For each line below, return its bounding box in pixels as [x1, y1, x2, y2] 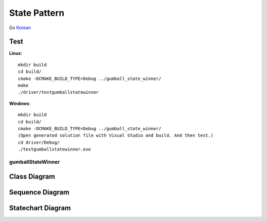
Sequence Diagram [9, 188, 69, 196]
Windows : [9, 100, 31, 106]
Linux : [9, 50, 22, 56]
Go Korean [9, 25, 31, 31]
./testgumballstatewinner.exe [18, 147, 91, 152]
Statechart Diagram [9, 204, 71, 212]
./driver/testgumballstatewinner [18, 89, 99, 95]
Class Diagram [9, 172, 55, 181]
